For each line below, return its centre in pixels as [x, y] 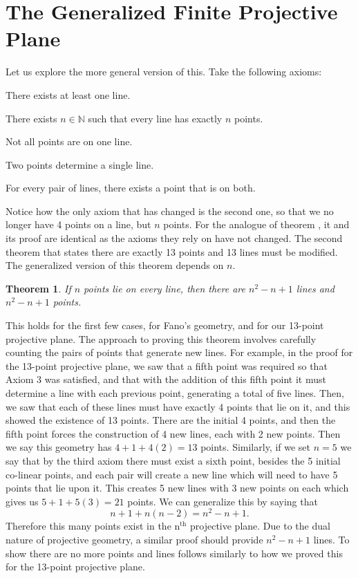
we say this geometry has [59, 447]
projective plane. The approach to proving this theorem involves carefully [161, 338]
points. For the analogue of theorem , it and [256, 224]
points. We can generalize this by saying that [223, 501]
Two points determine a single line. [80, 164]
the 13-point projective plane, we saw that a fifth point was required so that [167, 365]
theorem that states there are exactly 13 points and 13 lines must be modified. [172, 251]
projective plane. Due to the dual [260, 526]
